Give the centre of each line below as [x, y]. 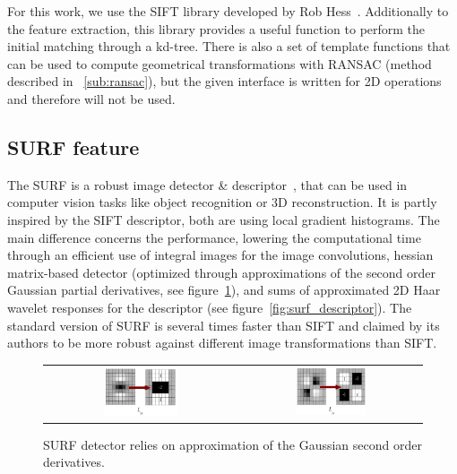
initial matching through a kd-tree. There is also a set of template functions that [229, 46]
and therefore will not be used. [91, 98]
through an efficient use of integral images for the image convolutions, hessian [220, 255]
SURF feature [73, 147]
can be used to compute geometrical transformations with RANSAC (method [220, 63]
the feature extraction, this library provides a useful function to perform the [216, 28]
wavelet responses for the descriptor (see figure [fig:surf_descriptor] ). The [210, 307]
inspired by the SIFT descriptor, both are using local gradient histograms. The [224, 219]
